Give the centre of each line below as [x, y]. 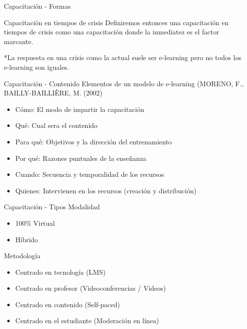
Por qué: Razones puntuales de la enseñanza [81, 158]
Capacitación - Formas [37, 6]
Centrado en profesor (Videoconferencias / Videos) [91, 288]
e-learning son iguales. [37, 67]
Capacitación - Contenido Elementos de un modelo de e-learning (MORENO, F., [124, 83]
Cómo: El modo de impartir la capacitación [80, 109]
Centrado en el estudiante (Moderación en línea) [87, 321]
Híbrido [27, 239]
